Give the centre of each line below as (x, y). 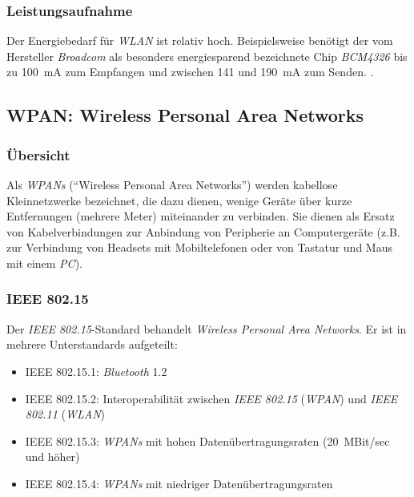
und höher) (52, 457)
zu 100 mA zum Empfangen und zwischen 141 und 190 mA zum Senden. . (190, 72)
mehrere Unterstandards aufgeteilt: (92, 344)
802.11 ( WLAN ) (65, 414)
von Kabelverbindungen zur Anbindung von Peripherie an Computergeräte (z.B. (203, 231)
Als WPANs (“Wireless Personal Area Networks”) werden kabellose (172, 184)
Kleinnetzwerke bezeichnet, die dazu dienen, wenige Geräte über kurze (179, 200)
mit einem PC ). (44, 263)
